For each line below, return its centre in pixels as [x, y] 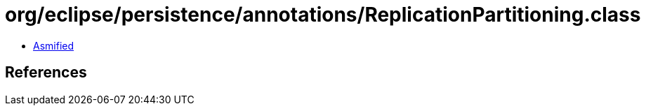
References [46, 73]
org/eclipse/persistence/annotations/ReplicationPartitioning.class [323, 15]
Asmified [54, 45]
